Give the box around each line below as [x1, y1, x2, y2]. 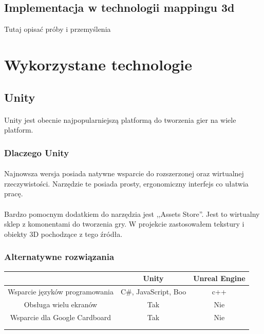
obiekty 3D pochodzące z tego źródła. [4, 228, 123, 239]
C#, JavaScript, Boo [120, 286, 186, 296]
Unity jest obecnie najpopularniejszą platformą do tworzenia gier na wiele [4, 114, 236, 125]
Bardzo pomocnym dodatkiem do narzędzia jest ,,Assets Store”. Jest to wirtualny [4, 208, 260, 219]
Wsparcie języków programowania [8, 286, 114, 296]
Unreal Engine [193, 273, 246, 284]
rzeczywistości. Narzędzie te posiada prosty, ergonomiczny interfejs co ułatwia [4, 178, 249, 189]
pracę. [4, 188, 23, 199]
